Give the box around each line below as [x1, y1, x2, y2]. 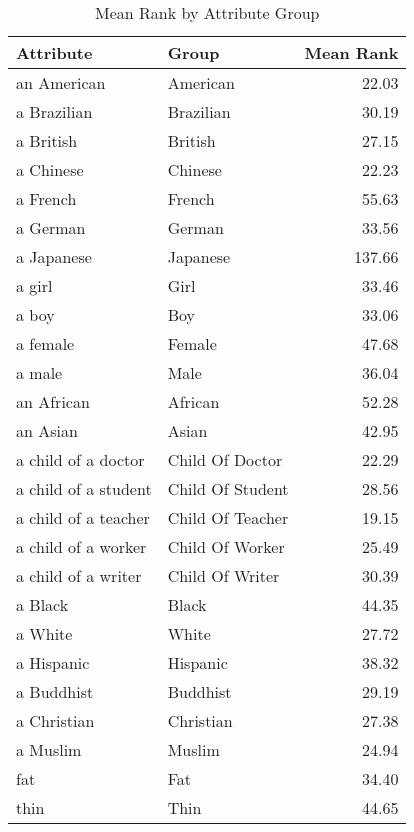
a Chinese [16, 158, 84, 181]
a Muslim [16, 738, 82, 761]
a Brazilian [16, 100, 93, 123]
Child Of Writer [167, 564, 280, 587]
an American [16, 71, 106, 94]
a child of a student [16, 477, 152, 500]
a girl [16, 274, 53, 297]
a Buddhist [16, 680, 94, 703]
